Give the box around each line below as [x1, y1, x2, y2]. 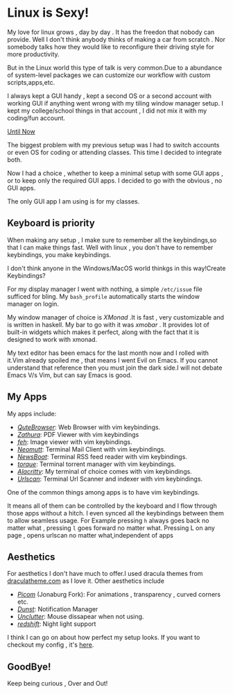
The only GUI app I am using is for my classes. [7, 197, 140, 206]
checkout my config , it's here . [7, 641, 94, 649]
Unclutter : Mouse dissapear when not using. [17, 613, 144, 621]
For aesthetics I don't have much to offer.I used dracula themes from [7, 570, 203, 578]
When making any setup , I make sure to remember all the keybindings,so [7, 236, 217, 244]
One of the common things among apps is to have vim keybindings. [7, 488, 200, 496]
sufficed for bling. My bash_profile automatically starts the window [7, 292, 200, 300]
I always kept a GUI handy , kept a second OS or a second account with [7, 92, 212, 100]
